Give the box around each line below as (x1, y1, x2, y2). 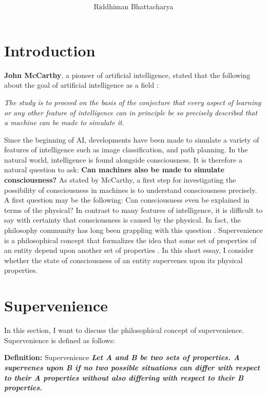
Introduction (4, 39, 96, 61)
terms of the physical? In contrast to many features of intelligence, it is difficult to (4, 204, 263, 215)
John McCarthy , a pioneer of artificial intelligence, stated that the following (4, 69, 251, 80)
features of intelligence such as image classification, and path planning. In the (4, 144, 248, 155)
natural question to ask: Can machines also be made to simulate (4, 164, 224, 175)
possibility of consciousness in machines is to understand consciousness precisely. (4, 184, 257, 195)
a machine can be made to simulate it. (4, 117, 125, 128)
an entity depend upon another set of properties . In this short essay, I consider (4, 245, 254, 255)
